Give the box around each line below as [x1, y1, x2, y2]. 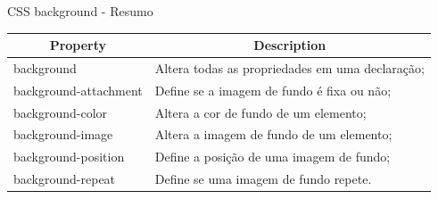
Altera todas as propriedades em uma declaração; [154, 58, 425, 77]
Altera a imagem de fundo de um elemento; [154, 125, 393, 144]
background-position [13, 147, 125, 166]
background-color [13, 103, 108, 121]
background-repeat [13, 170, 116, 188]
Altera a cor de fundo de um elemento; [154, 103, 367, 121]
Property [49, 36, 107, 54]
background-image [13, 125, 113, 144]
